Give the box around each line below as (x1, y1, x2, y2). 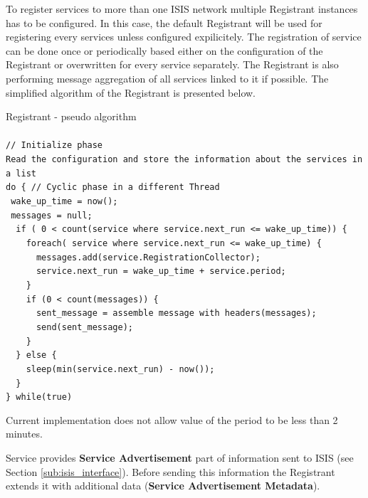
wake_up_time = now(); (11, 196, 118, 206)
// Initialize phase (6, 140, 103, 151)
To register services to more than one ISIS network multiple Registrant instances (6, 1, 358, 16)
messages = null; (11, 210, 93, 221)
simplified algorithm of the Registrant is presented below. (6, 85, 256, 100)
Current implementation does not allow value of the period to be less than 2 (6, 412, 338, 427)
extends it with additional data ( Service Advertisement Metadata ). (6, 478, 320, 493)
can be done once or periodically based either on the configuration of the (6, 43, 323, 58)
